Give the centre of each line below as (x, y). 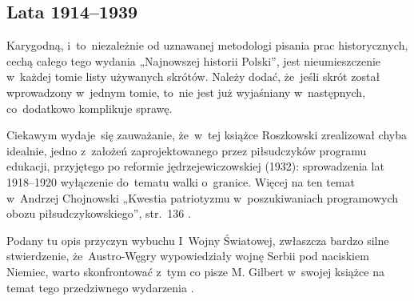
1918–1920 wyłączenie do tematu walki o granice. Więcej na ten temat (181, 181)
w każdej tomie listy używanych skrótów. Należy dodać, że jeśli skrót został (193, 76)
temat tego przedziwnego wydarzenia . (100, 287)
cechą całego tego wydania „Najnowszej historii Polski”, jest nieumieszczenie (194, 60)
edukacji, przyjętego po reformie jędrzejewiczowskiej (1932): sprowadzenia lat (195, 166)
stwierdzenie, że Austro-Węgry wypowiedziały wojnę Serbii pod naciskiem (188, 256)
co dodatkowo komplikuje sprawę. (90, 108)
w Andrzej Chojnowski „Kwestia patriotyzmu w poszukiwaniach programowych (202, 197)
